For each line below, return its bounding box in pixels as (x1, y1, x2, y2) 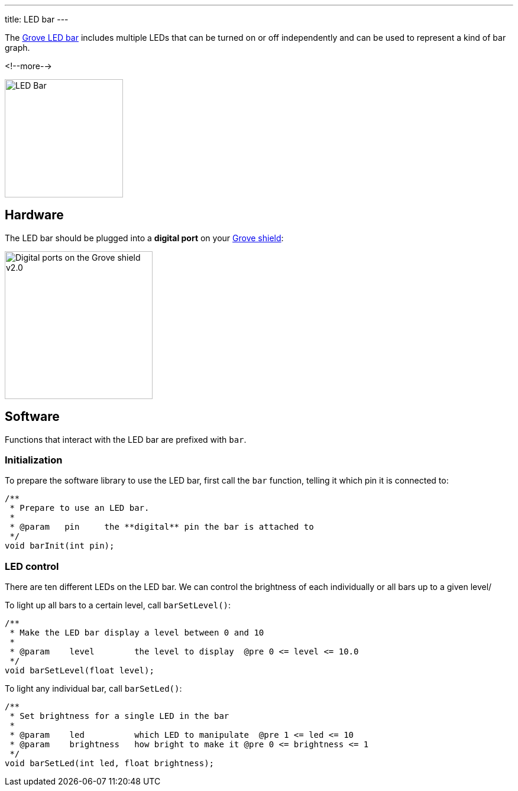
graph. (5, 43, 30, 53)
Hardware (5, 208, 64, 223)
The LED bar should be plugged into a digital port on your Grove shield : (5, 232, 284, 243)
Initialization (5, 454, 63, 466)
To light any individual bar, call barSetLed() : (5, 683, 182, 694)
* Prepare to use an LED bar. (9, 503, 150, 513)
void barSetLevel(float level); (5, 666, 154, 676)
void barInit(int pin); (5, 541, 115, 551)
